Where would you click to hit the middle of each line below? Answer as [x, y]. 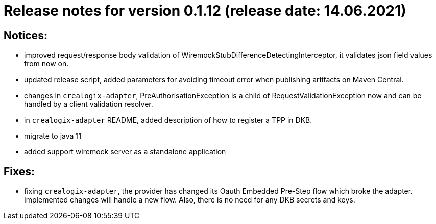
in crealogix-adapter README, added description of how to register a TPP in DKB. [168, 120]
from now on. [46, 64]
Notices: [26, 35]
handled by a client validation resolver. [89, 104]
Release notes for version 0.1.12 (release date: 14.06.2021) [205, 11]
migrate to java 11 [53, 136]
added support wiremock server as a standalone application [125, 152]
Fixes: [19, 171]
